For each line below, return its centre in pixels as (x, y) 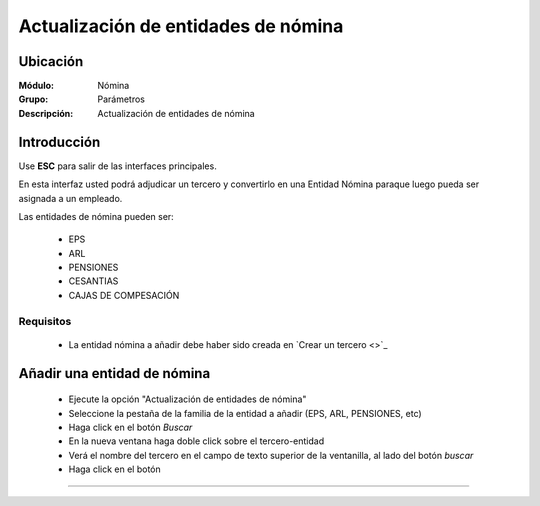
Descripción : (46, 113)
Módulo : (36, 86)
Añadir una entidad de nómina (114, 373)
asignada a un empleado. (70, 198)
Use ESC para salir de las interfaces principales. (117, 166)
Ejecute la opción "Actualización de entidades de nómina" (187, 399)
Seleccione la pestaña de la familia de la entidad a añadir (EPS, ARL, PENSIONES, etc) (245, 413)
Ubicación (51, 61)
